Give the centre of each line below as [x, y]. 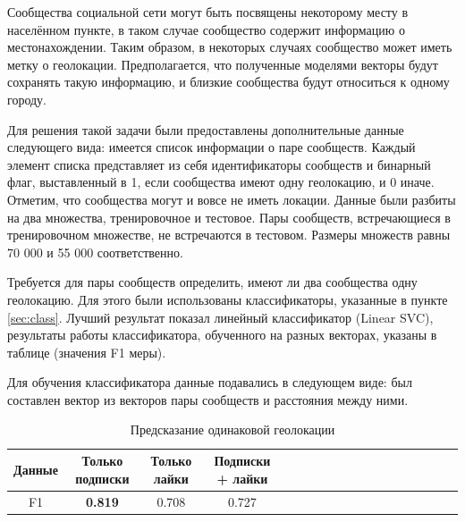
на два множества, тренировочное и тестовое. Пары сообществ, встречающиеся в [229, 217]
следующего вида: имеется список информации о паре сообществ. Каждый [211, 147]
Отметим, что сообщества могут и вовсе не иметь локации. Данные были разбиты [232, 199]
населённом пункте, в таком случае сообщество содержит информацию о [206, 29]
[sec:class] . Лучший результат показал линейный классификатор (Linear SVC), [220, 317]
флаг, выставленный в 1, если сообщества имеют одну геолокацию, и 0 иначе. [221, 182]
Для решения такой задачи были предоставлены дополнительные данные [206, 129]
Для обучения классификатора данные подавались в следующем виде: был [210, 382]
